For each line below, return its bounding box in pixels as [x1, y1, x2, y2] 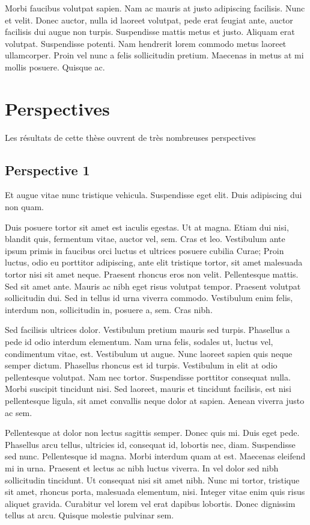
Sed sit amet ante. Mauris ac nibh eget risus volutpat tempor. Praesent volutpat [5, 279, 301, 292]
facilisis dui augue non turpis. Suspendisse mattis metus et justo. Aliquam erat [5, 25, 295, 38]
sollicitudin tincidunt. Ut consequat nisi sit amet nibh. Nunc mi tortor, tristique [5, 473, 300, 486]
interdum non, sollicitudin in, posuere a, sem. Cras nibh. [5, 303, 213, 315]
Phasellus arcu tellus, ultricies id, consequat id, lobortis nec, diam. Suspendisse [5, 438, 296, 450]
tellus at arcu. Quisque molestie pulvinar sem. [5, 509, 174, 521]
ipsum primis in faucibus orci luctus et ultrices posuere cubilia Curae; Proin [5, 244, 284, 256]
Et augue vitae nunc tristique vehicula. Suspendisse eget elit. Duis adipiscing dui [5, 188, 302, 201]
